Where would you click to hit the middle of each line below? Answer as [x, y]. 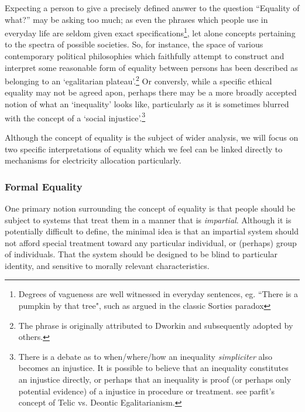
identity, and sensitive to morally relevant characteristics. [107, 265]
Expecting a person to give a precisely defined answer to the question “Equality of [152, 8]
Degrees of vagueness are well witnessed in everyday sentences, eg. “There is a [158, 294]
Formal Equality [44, 186]
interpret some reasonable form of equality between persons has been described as [151, 67]
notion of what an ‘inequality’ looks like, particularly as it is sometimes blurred [147, 104]
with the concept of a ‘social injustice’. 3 [75, 117]
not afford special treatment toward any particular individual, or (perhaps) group [151, 242]
